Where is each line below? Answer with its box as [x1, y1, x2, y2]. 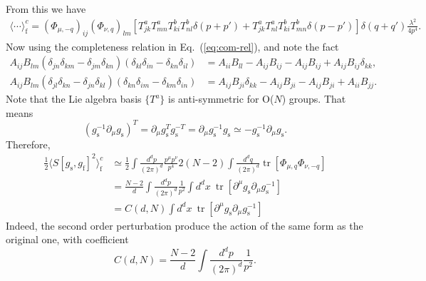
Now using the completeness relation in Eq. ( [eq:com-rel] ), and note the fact [6, 39, 339, 53]
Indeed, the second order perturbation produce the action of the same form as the [6, 218, 363, 233]
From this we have [6, 1, 86, 16]
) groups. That [281, 91, 346, 106]
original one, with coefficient [6, 232, 129, 247]
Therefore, [6, 136, 51, 151]
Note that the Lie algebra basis [6, 91, 142, 106]
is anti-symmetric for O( [168, 91, 274, 106]
